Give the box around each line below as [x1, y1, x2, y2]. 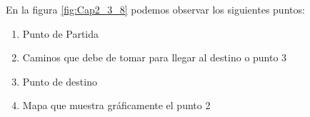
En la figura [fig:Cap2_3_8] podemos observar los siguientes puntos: [6, 2, 305, 16]
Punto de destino [22, 73, 97, 88]
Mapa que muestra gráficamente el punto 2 [22, 98, 211, 113]
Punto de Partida [22, 26, 99, 41]
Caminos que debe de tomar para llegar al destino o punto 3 [22, 50, 287, 65]
